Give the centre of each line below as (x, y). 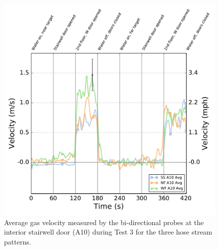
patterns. (18, 241)
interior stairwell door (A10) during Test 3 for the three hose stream (108, 232)
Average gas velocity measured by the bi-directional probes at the (104, 222)
